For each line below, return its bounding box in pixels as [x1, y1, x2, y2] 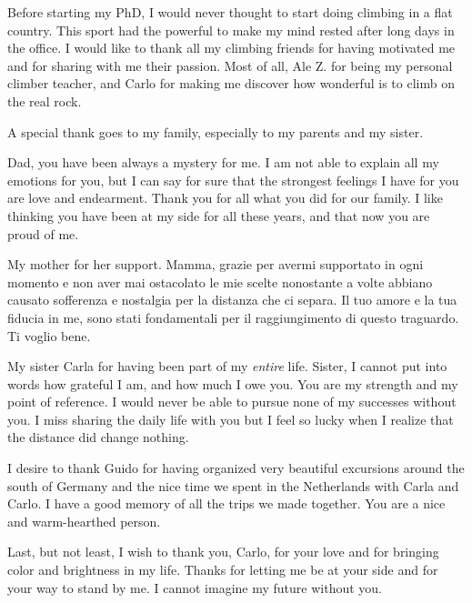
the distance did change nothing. [7, 427, 189, 447]
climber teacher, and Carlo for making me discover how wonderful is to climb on [7, 74, 455, 93]
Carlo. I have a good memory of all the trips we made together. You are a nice [7, 494, 446, 513]
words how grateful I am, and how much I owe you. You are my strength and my [7, 374, 458, 393]
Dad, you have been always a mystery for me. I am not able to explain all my [7, 153, 439, 172]
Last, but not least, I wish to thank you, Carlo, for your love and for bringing [7, 542, 439, 561]
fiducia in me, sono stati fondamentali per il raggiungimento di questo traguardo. [7, 307, 459, 327]
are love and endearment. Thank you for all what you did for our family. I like [7, 188, 443, 207]
